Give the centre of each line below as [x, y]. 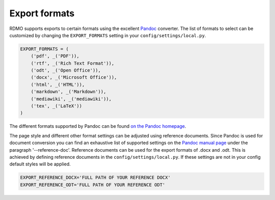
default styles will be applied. [40, 164]
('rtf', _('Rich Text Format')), [73, 63]
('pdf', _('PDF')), [55, 56]
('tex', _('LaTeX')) [57, 106]
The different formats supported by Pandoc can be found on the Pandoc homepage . [98, 126]
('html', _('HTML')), [58, 84]
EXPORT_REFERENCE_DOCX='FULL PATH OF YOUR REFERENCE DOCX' [95, 178]
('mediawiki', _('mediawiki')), [71, 99]
